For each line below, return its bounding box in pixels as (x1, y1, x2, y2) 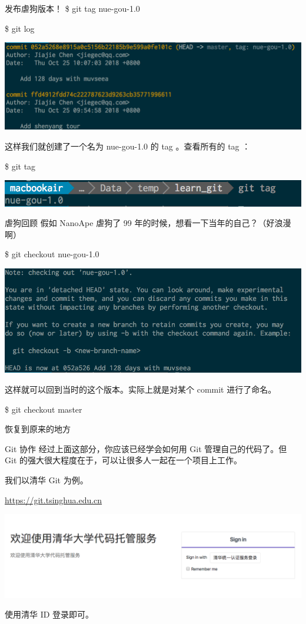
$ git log (5, 22, 35, 34)
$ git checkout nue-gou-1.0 (5, 248, 99, 260)
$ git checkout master (5, 403, 82, 415)
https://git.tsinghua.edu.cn (5, 493, 102, 506)
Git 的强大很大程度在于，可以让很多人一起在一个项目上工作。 (5, 454, 242, 466)
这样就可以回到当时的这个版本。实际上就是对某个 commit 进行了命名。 (5, 383, 277, 395)
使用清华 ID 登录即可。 (5, 608, 94, 620)
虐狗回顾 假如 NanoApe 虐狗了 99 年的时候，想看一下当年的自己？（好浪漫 (5, 217, 291, 229)
